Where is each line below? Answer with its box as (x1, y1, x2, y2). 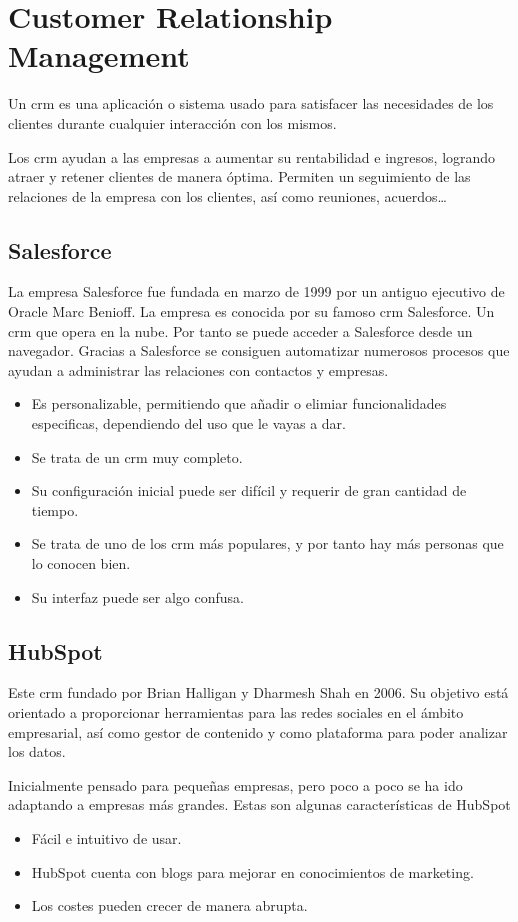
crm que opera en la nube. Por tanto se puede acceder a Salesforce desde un (8, 320, 473, 341)
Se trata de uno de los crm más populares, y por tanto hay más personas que (31, 533, 504, 554)
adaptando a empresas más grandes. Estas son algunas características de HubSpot (8, 794, 511, 815)
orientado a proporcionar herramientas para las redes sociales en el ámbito (8, 702, 464, 722)
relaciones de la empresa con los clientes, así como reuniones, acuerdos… (8, 185, 447, 206)
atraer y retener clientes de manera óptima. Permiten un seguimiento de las (8, 166, 471, 187)
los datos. (8, 741, 66, 762)
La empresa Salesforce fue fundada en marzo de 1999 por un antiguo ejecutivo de (8, 281, 505, 302)
